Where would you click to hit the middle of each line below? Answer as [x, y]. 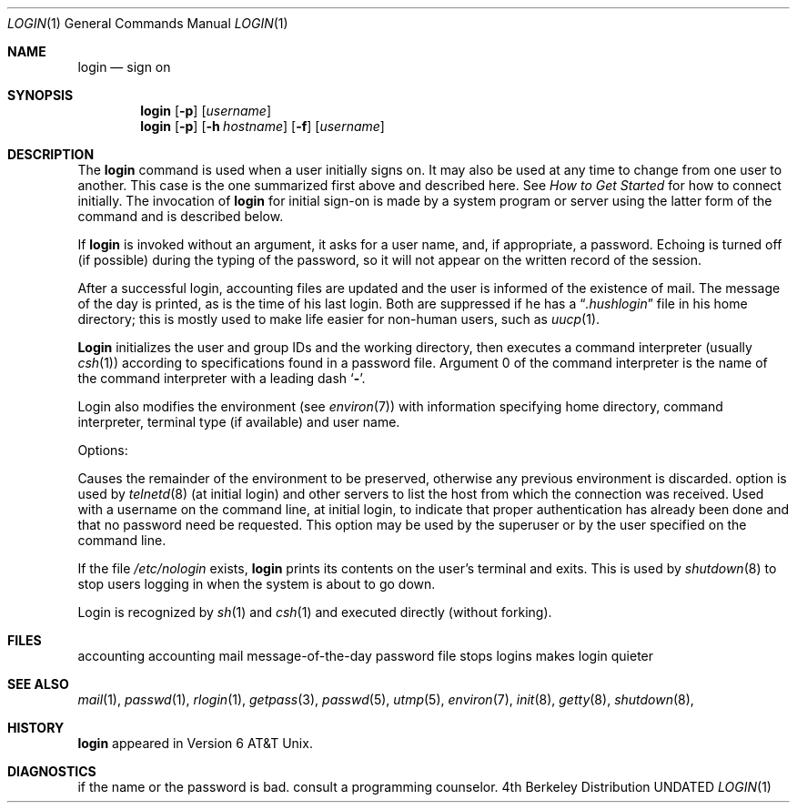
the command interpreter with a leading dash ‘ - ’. [222, 378]
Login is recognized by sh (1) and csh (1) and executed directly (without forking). [315, 612]
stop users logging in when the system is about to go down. [257, 584]
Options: [103, 450]
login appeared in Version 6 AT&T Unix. [195, 743]
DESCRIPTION [51, 154]
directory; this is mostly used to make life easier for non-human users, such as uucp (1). [339, 319]
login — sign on [124, 67]
